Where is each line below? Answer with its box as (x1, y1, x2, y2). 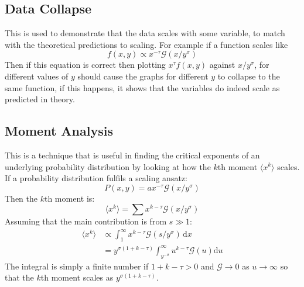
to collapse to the (217, 70, 280, 82)
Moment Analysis (5, 122, 113, 140)
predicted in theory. (5, 93, 75, 105)
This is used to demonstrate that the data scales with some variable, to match (5, 27, 285, 39)
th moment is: (44, 192, 95, 204)
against (209, 58, 235, 71)
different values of (5, 70, 69, 82)
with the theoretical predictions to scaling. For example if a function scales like (5, 38, 288, 50)
